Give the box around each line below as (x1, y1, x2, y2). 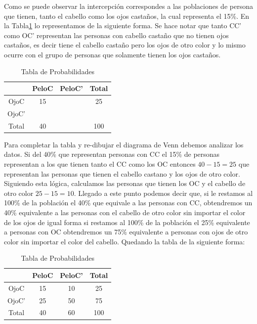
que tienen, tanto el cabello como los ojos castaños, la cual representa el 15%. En (4, 10, 250, 21)
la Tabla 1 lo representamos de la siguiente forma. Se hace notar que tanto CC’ (4, 20, 242, 31)
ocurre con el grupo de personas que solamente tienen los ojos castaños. (4, 49, 221, 59)
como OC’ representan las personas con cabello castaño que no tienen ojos (4, 30, 229, 40)
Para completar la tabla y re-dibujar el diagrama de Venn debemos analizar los (4, 139, 244, 149)
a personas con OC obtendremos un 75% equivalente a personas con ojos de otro (4, 227, 248, 237)
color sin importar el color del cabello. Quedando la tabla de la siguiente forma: (4, 236, 245, 246)
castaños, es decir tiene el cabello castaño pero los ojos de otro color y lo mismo (4, 40, 246, 50)
